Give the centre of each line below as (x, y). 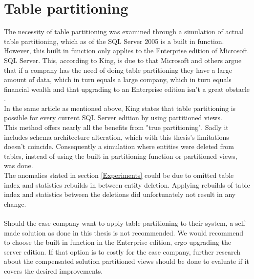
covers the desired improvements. (53, 270)
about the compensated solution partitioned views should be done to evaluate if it (127, 261)
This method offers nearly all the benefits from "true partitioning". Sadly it (116, 127)
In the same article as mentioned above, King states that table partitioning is (120, 108)
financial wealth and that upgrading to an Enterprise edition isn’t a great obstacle (127, 89)
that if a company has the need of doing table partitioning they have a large (118, 70)
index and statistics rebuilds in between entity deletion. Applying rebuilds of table (127, 184)
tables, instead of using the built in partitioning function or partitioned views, (121, 156)
